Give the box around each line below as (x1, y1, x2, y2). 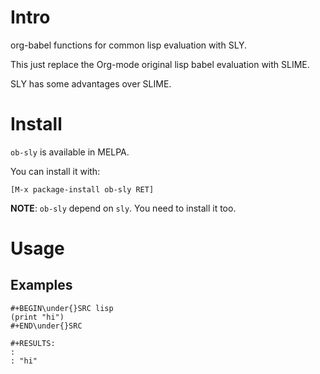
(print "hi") (10, 312, 65, 322)
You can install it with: (10, 165, 101, 177)
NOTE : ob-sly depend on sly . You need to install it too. (10, 202, 237, 214)
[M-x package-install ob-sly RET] (10, 184, 155, 195)
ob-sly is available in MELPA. (10, 146, 130, 158)
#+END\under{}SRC (10, 321, 83, 331)
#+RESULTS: (10, 338, 56, 348)
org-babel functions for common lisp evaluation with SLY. (10, 39, 248, 51)
